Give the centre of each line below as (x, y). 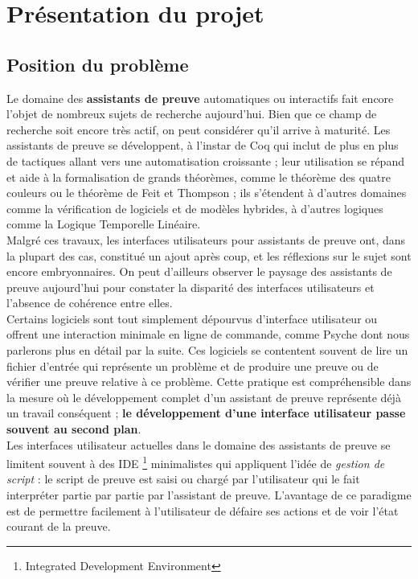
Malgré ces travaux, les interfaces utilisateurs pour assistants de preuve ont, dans (206, 239)
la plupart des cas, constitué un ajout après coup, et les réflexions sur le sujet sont (209, 255)
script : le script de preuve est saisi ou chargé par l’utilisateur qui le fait (183, 479)
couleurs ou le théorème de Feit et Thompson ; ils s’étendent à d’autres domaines (207, 193)
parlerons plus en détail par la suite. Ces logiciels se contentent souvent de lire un (207, 350)
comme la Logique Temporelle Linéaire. (104, 224)
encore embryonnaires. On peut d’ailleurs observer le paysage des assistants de (199, 271)
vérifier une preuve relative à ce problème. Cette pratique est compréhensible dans (209, 382)
